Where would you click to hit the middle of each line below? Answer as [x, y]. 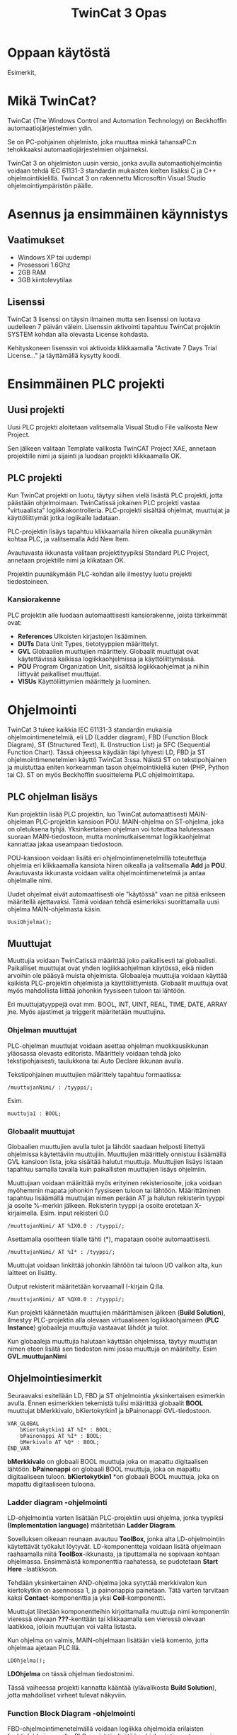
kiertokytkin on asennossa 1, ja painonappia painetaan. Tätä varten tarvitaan [118, 1591]
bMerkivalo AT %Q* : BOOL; [60, 1442]
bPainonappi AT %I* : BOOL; [61, 1436]
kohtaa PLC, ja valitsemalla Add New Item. [69, 538]
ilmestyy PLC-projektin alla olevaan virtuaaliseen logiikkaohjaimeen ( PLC [113, 1320]
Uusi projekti [36, 410]
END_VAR [19, 1448]
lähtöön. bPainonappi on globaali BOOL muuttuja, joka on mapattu [104, 1469]
